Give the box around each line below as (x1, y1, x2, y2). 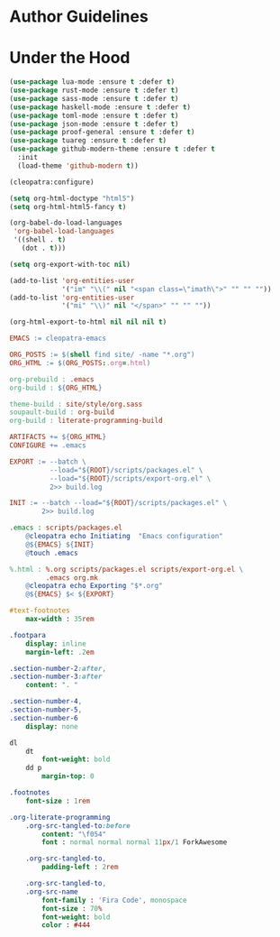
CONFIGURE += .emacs (9, 441, 87, 450)
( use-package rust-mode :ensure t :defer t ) (9, 86, 179, 95)
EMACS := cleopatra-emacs (9, 334, 106, 344)
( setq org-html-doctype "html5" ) (9, 194, 135, 203)
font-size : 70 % (41, 904, 103, 913)
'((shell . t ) (13, 235, 67, 244)
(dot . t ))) (21, 243, 67, 253)
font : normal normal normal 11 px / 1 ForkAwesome (41, 838, 228, 847)
